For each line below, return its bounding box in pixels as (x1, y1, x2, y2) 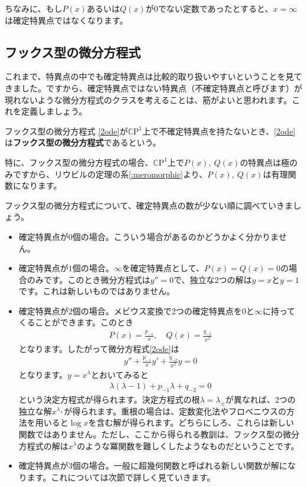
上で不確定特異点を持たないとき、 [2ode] (142, 124, 296, 137)
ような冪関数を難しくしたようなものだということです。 (85, 439, 299, 452)
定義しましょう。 (21, 105, 87, 117)
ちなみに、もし (5, 2, 63, 14)
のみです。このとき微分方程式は (27, 273, 151, 285)
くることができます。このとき (18, 316, 134, 328)
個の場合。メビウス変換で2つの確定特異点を (72, 304, 242, 317)
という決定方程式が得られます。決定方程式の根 (18, 393, 200, 405)
